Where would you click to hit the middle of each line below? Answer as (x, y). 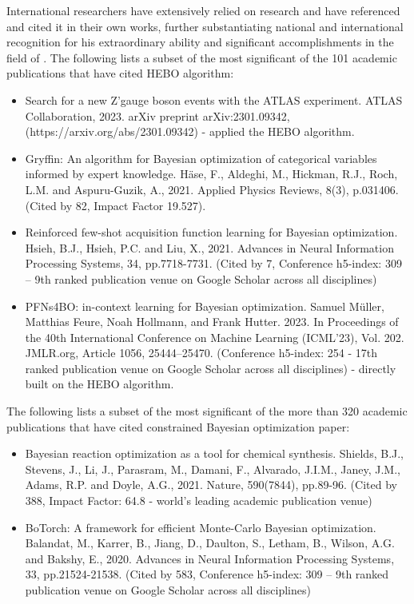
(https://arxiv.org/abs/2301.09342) (111, 131)
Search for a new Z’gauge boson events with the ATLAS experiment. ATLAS (214, 99)
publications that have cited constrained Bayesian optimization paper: (178, 426)
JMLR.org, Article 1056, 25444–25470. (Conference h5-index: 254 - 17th (201, 353)
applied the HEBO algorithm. (282, 131)
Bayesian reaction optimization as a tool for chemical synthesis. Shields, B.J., (215, 453)
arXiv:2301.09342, (246, 115)
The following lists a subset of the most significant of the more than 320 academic (207, 411)
